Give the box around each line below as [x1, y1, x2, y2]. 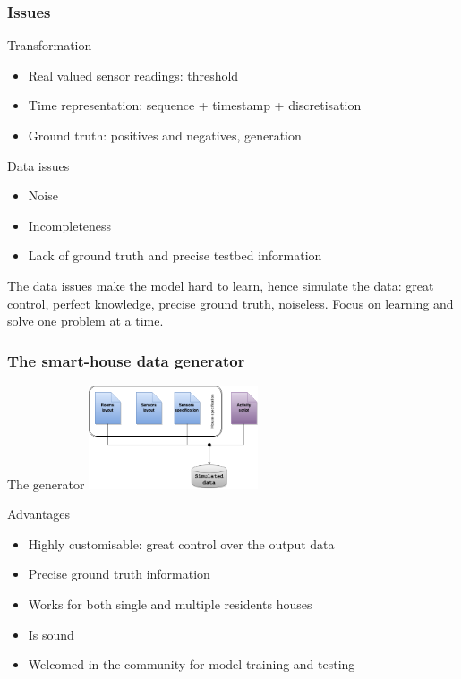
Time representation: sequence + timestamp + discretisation [28, 96, 362, 115]
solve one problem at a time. [7, 311, 164, 330]
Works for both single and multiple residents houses [28, 595, 312, 614]
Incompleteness [28, 216, 112, 234]
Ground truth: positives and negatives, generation [28, 126, 302, 144]
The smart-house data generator [7, 349, 245, 371]
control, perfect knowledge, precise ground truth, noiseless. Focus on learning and [7, 293, 454, 312]
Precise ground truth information [28, 564, 210, 583]
